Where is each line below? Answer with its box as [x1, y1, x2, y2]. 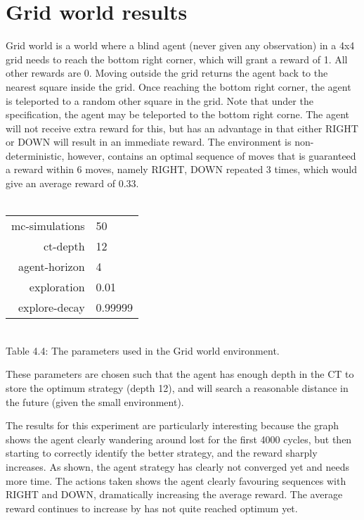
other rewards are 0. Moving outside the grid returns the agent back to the [6, 65, 328, 80]
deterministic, [6, 148, 65, 163]
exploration [29, 279, 85, 296]
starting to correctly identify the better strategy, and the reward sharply [6, 445, 318, 460]
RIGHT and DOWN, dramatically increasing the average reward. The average [6, 487, 343, 502]
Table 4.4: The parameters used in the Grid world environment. [6, 343, 280, 357]
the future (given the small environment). [6, 394, 184, 409]
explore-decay [18, 299, 85, 316]
